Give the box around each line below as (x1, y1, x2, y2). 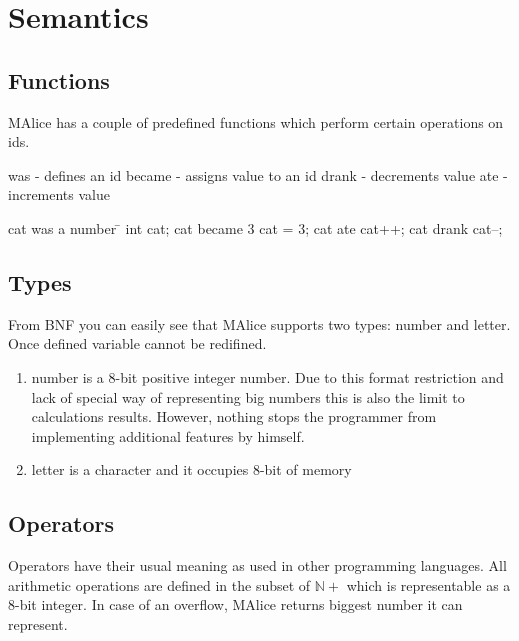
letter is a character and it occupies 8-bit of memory (31, 459, 352, 480)
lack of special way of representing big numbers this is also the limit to (31, 386, 465, 407)
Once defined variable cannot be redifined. (8, 333, 267, 354)
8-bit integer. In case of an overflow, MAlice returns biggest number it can (8, 594, 463, 615)
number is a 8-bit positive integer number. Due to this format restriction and (31, 366, 504, 387)
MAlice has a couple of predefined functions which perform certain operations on (8, 111, 504, 132)
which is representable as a (346, 574, 511, 595)
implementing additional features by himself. (31, 425, 305, 446)
